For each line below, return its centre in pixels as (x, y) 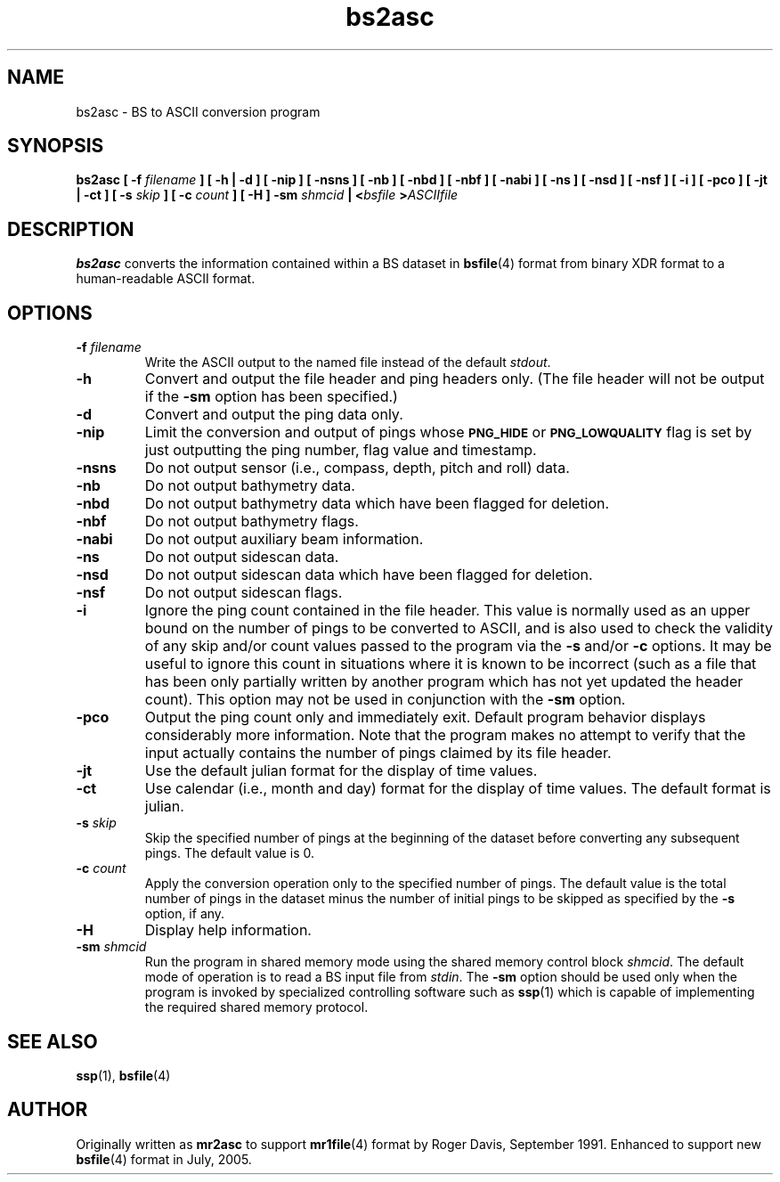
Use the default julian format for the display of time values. (341, 771)
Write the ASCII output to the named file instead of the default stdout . (348, 363)
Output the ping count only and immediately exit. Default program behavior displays (425, 717)
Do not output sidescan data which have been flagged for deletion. (369, 575)
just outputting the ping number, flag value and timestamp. (341, 450)
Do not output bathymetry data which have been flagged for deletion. (377, 504)
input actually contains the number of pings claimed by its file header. (378, 753)
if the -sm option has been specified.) (271, 397)
